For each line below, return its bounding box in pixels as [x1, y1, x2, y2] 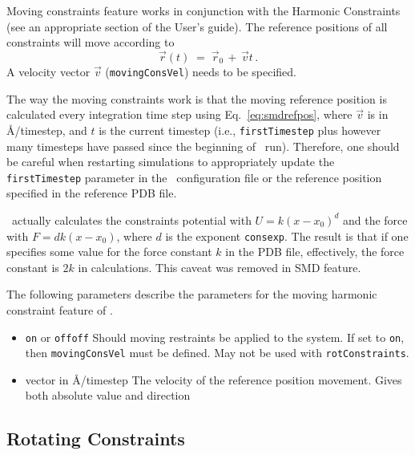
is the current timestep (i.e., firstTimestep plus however [99, 121, 381, 138]
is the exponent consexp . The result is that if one [165, 227, 409, 244]
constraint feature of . [6, 301, 113, 318]
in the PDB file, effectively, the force [225, 243, 405, 260]
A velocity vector [6, 63, 91, 79]
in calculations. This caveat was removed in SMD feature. [78, 258, 361, 275]
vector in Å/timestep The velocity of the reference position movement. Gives [25, 371, 402, 388]
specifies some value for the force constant [6, 243, 212, 260]
